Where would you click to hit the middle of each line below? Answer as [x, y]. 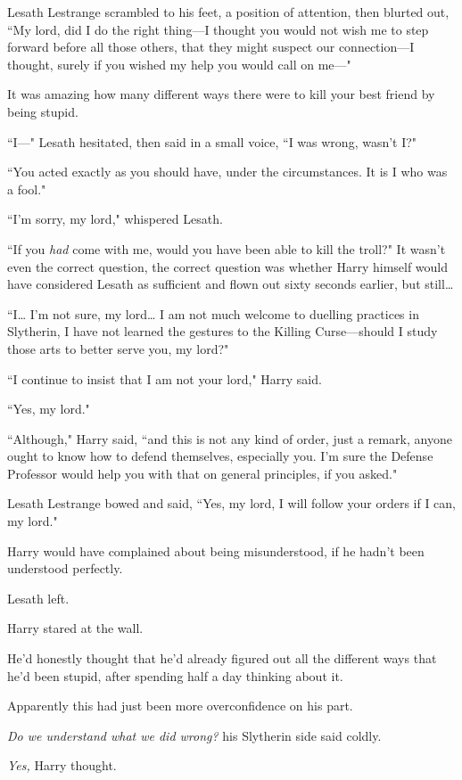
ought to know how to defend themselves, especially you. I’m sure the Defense [220, 456]
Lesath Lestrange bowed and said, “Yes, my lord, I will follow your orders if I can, [232, 503]
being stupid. [43, 111]
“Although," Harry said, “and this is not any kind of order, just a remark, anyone [230, 438]
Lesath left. [38, 598]
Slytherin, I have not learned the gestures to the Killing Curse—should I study [223, 331]
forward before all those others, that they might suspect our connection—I [211, 47]
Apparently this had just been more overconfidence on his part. [180, 706]
